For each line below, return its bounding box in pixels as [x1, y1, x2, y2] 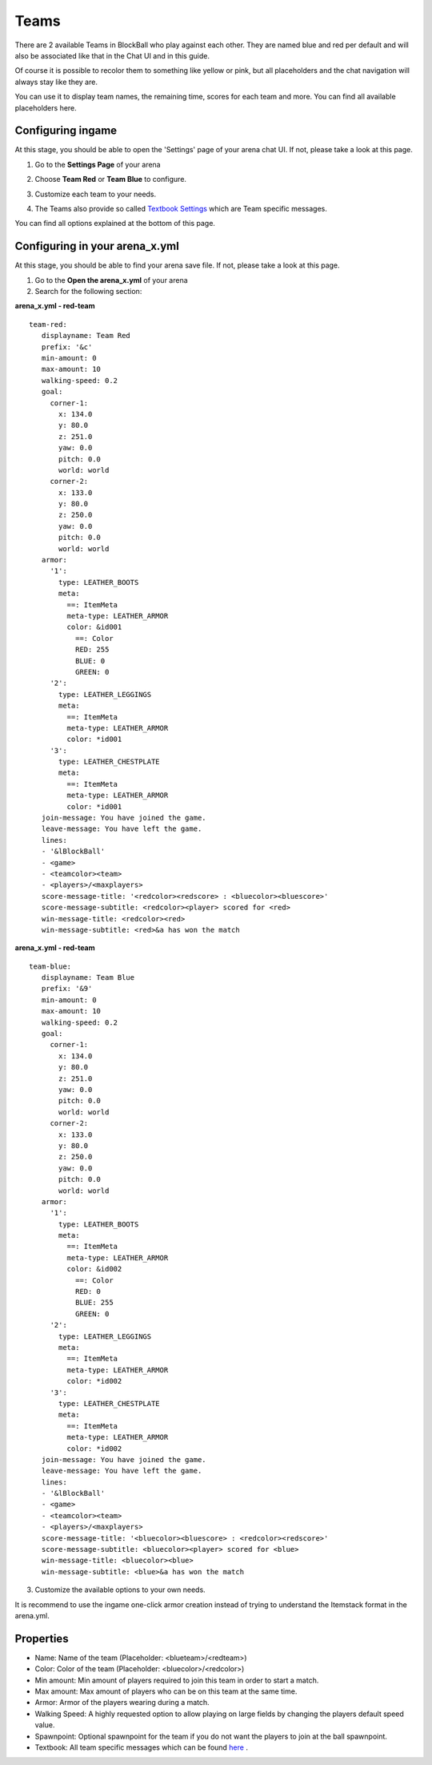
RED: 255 [74, 645, 110, 655]
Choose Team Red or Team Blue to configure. [34, 175, 187, 184]
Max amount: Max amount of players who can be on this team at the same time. [34, 1686, 298, 1696]
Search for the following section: [34, 287, 142, 296]
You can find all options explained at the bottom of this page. [14, 219, 216, 228]
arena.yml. [14, 1610, 50, 1620]
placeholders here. [14, 103, 78, 112]
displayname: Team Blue [41, 973, 135, 982]
